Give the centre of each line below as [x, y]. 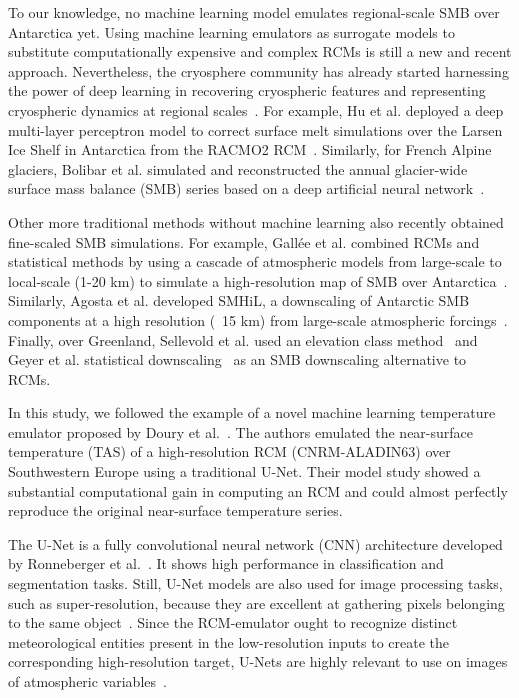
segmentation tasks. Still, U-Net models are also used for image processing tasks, [255, 583]
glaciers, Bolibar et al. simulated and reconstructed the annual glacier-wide [238, 168]
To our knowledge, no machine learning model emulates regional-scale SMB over [254, 12]
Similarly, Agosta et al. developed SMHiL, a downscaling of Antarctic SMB [239, 300]
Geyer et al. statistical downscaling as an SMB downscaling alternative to [237, 359]
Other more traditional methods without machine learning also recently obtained [256, 221]
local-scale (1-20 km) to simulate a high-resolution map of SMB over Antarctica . [258, 280]
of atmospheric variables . [87, 681]
